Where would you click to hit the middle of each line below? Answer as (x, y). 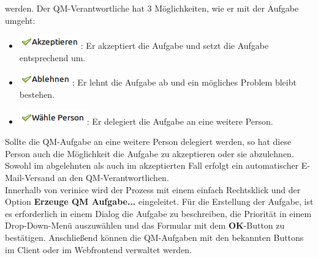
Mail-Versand (30, 177)
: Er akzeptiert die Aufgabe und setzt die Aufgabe (175, 46)
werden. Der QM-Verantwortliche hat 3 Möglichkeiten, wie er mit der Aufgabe (152, 8)
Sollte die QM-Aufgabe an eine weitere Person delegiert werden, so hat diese (148, 142)
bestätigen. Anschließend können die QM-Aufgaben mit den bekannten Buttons (154, 237)
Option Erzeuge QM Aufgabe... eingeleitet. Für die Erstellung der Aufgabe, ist (159, 201)
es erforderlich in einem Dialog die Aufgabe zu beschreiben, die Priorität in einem (158, 213)
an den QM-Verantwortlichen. (113, 177)
